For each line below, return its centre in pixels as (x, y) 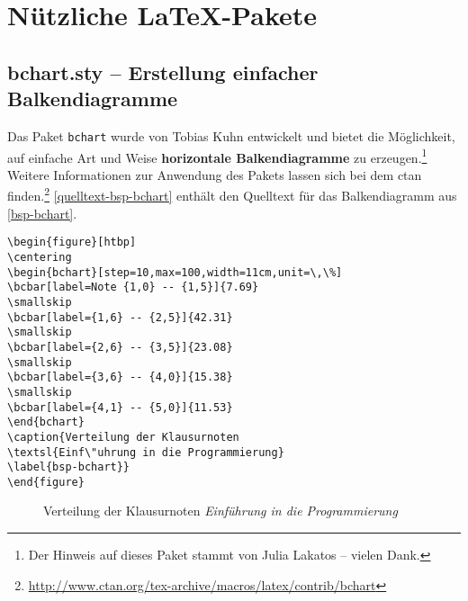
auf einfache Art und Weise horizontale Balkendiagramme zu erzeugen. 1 (217, 156)
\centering (40, 257)
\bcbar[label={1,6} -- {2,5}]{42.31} (120, 317)
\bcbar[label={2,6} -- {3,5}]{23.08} (120, 347)
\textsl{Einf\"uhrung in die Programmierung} (146, 452)
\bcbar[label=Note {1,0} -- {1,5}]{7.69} (133, 287)
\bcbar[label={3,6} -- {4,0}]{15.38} (120, 377)
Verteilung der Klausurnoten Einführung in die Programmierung (220, 511)
